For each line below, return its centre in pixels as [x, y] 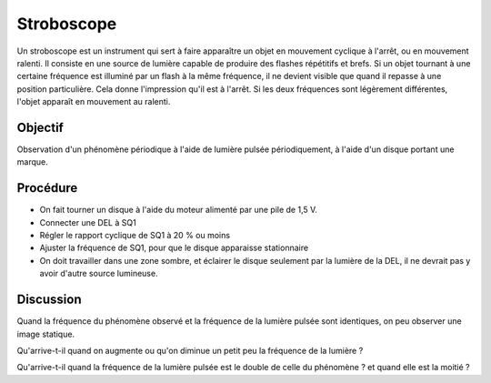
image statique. [46, 334]
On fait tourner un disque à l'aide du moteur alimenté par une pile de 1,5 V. [179, 210]
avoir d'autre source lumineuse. [99, 274]
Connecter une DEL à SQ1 [88, 222]
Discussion [49, 300]
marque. [33, 162]
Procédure [47, 188]
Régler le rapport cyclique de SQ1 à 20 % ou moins [135, 236]
